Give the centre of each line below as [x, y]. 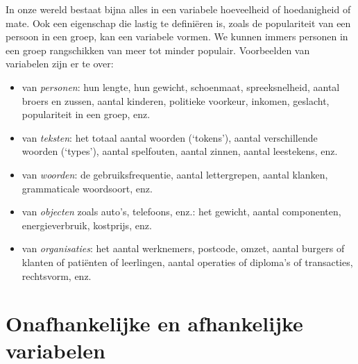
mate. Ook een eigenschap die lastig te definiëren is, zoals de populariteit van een [178, 23]
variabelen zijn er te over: [60, 64]
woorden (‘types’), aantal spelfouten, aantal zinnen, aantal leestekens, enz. [180, 151]
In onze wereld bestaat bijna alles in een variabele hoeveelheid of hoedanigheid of [178, 9]
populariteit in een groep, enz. [86, 114]
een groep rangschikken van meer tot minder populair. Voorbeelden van [158, 50]
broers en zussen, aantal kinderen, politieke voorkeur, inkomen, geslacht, [176, 100]
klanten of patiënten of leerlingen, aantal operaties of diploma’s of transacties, [187, 262]
